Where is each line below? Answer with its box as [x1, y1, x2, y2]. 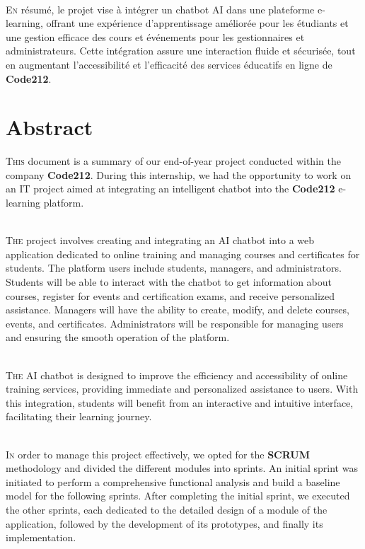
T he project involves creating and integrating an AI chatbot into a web [6, 233, 315, 248]
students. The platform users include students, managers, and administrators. [6, 260, 342, 275]
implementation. [6, 530, 76, 545]
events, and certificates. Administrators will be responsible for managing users [6, 316, 344, 330]
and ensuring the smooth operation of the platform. [6, 330, 230, 345]
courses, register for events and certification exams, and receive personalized [6, 288, 335, 303]
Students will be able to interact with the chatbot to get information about [6, 274, 332, 289]
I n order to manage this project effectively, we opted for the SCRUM [6, 446, 311, 461]
